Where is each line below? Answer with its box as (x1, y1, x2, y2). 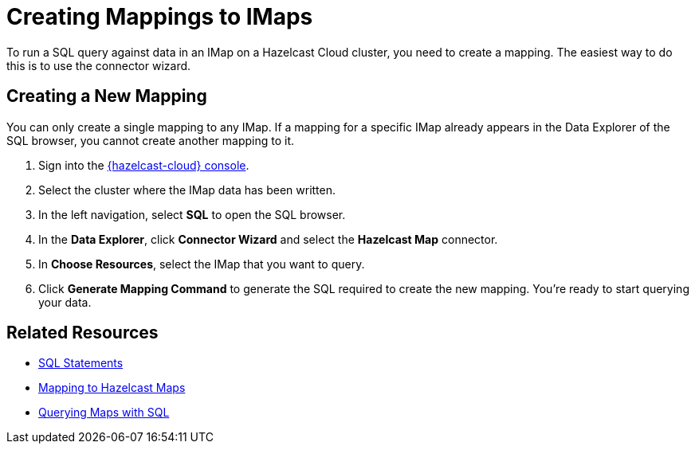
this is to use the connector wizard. (6, 58, 191, 72)
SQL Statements (38, 356, 124, 370)
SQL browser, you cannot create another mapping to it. (6, 133, 295, 147)
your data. (38, 295, 92, 309)
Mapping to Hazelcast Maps (38, 381, 186, 395)
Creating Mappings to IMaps (6, 3, 313, 30)
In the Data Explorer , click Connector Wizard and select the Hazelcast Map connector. (38, 232, 498, 246)
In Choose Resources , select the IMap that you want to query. (38, 256, 365, 271)
